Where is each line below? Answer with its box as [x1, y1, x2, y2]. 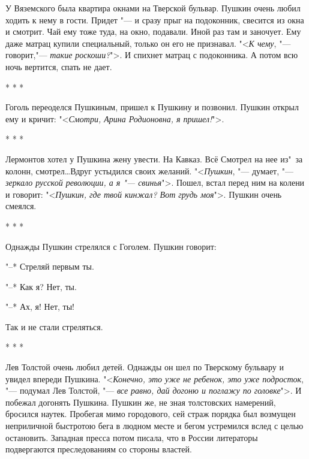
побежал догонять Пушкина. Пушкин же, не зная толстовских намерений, [5, 395, 276, 408]
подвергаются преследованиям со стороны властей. [5, 443, 192, 455]
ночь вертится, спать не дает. [5, 60, 112, 73]
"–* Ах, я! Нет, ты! [5, 300, 74, 313]
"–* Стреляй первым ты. [5, 260, 94, 273]
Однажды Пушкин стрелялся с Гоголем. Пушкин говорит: [5, 240, 217, 252]
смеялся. [5, 200, 37, 212]
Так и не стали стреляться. [5, 320, 103, 333]
